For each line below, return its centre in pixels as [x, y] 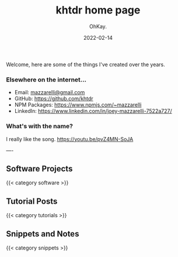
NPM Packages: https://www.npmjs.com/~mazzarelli [78, 105]
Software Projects [39, 168]
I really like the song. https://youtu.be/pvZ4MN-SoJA [70, 139]
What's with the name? [39, 126]
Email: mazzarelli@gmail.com [50, 92]
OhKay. [98, 26]
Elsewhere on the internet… [46, 80]
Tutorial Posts [32, 201]
